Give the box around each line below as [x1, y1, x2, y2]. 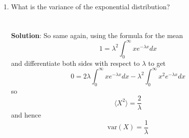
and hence [11, 110, 41, 120]
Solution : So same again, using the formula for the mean [11, 30, 183, 40]
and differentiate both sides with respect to [11, 58, 140, 68]
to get [148, 58, 166, 68]
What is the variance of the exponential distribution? [11, 1, 170, 11]
